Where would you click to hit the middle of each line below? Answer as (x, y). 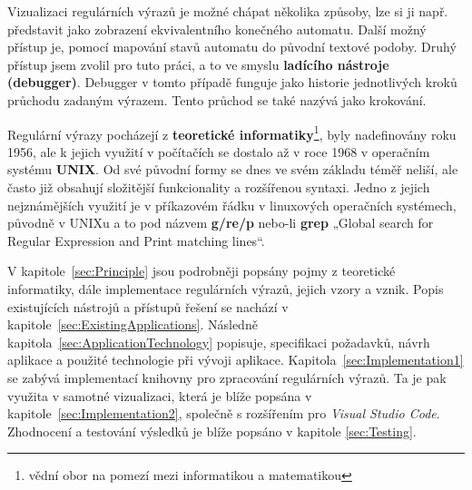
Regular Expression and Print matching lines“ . (136, 240)
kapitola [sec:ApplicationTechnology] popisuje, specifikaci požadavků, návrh (219, 342)
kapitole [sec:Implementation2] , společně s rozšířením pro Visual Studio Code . (224, 413)
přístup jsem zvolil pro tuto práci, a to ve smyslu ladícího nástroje (198, 64)
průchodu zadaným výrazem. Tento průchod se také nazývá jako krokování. (217, 99)
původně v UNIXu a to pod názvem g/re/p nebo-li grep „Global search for (221, 223)
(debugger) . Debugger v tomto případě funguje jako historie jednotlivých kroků (232, 82)
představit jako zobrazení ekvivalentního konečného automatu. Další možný (217, 29)
